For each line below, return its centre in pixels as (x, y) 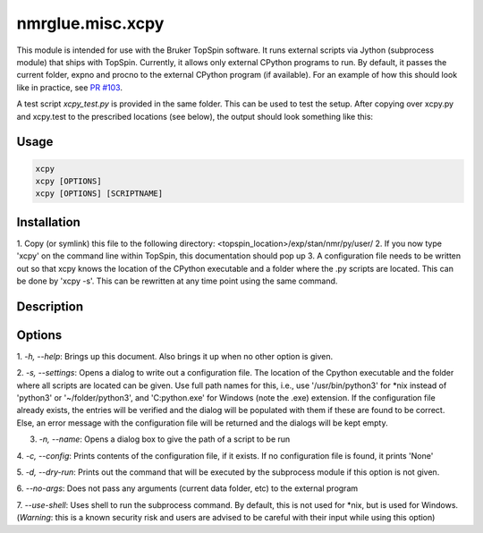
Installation (48, 222)
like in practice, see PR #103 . (69, 87)
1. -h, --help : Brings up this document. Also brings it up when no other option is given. (175, 356)
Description (50, 306)
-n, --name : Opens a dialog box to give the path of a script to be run (165, 439)
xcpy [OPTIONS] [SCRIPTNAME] (99, 194)
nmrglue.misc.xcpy (90, 23)
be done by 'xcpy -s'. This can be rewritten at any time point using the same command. (177, 281)
